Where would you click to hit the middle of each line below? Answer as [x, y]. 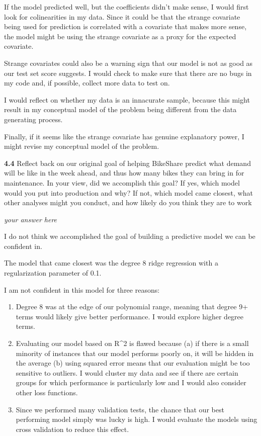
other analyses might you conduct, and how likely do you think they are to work [128, 202]
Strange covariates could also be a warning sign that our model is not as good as [128, 63]
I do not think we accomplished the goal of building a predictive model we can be [130, 236]
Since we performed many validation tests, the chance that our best [120, 409]
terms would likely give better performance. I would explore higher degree [130, 316]
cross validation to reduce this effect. [72, 429]
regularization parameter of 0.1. [53, 273]
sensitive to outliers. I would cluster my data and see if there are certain [127, 372]
